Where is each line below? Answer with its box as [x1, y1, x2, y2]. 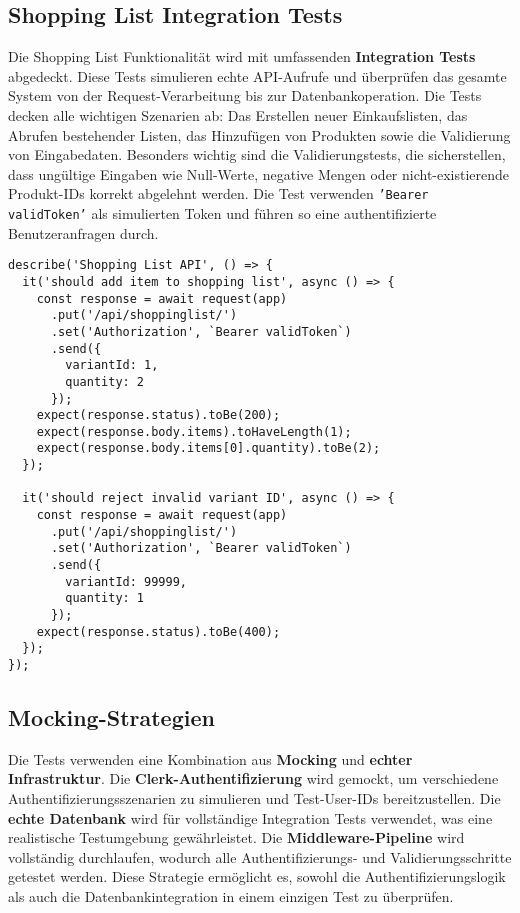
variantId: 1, [65, 358, 159, 373]
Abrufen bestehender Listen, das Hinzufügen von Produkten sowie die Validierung [8, 124, 511, 145]
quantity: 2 [65, 374, 145, 389]
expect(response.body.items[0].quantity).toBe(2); [36, 441, 381, 456]
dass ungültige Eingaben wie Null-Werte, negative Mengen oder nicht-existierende [8, 163, 510, 184]
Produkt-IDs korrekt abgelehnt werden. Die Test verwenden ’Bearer [8, 183, 429, 204]
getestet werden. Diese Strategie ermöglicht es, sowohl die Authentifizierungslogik [8, 866, 506, 887]
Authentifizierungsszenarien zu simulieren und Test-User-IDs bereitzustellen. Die [8, 788, 501, 809]
